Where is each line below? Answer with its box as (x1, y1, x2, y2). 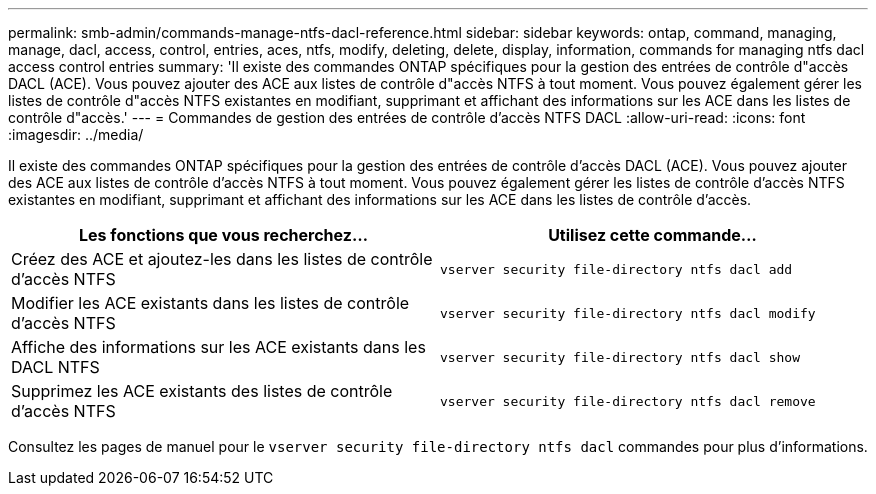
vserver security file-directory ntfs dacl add (440, 261, 793, 277)
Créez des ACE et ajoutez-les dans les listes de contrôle (11, 249, 433, 269)
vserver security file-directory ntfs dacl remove (440, 393, 816, 409)
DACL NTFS (11, 357, 100, 377)
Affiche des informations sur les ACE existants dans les (11, 337, 426, 357)
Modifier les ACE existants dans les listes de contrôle (11, 293, 410, 313)
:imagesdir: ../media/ (8, 126, 144, 143)
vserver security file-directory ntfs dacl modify (440, 305, 816, 321)
